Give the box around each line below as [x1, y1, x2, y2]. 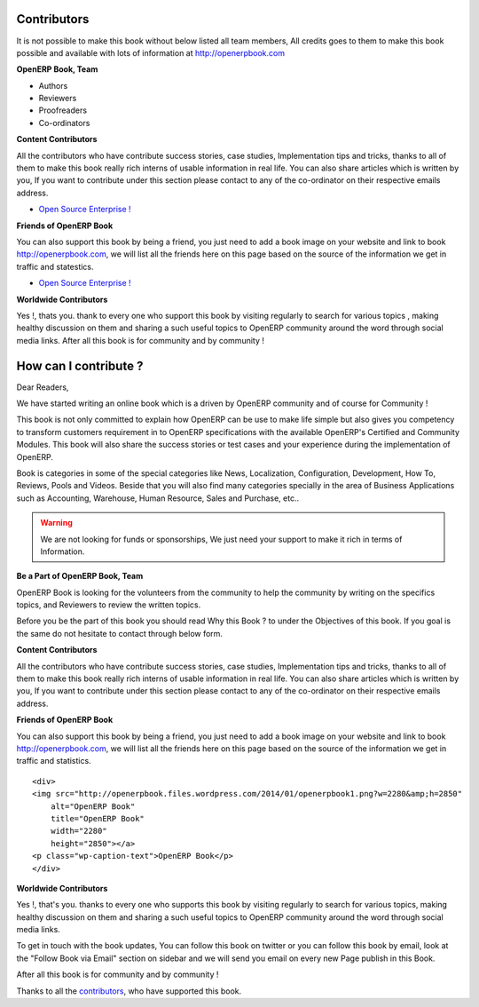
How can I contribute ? [16, 358, 144, 373]
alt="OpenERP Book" [50, 801, 136, 812]
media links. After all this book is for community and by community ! [16, 335, 265, 345]
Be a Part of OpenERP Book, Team [16, 571, 144, 582]
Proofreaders [38, 105, 88, 115]
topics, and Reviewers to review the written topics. [16, 599, 201, 610]
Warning [40, 518, 73, 528]
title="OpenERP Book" [50, 813, 145, 823]
